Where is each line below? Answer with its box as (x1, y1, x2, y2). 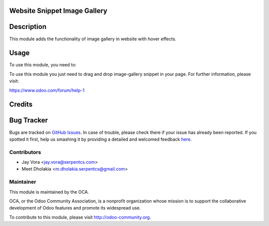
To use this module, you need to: (9, 62, 77, 68)
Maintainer (9, 179, 36, 186)
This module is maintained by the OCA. (9, 189, 89, 195)
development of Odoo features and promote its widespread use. (9, 205, 141, 211)
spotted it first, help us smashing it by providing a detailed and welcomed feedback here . (9, 136, 192, 142)
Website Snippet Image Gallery (9, 6, 108, 15)
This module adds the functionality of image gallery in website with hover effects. (9, 35, 176, 42)
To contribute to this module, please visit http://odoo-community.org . (9, 214, 151, 220)
